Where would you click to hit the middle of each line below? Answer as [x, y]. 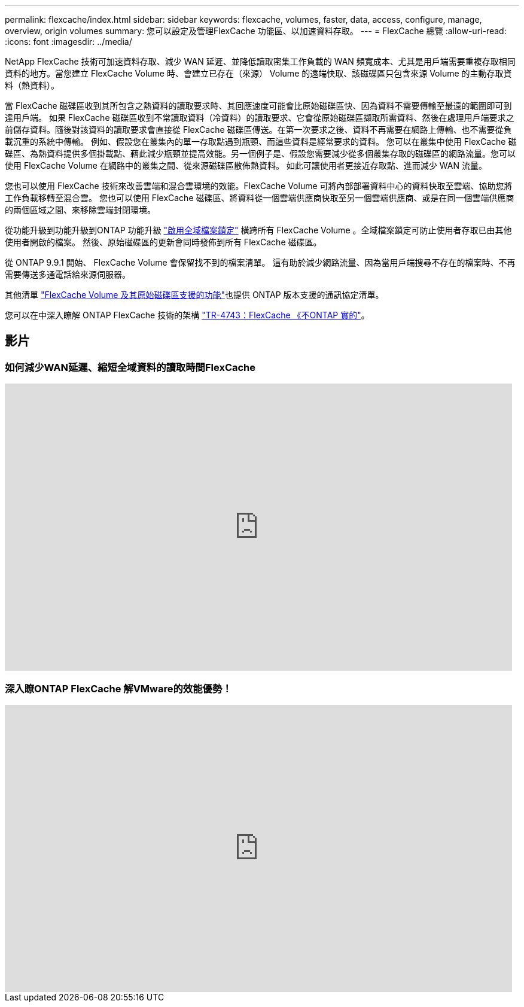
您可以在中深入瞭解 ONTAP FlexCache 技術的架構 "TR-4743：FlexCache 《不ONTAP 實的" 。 [187, 315]
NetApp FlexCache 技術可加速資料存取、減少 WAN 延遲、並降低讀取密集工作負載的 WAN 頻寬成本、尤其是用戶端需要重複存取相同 [260, 61]
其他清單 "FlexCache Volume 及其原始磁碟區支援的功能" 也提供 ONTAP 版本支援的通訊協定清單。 [194, 295]
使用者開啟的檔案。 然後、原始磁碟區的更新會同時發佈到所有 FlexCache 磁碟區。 [163, 242]
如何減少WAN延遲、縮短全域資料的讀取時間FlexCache [130, 367]
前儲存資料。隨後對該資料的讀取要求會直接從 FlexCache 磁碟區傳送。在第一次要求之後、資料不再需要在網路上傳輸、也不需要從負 [258, 130]
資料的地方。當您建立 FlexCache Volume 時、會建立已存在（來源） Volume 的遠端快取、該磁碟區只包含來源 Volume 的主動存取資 [258, 73]
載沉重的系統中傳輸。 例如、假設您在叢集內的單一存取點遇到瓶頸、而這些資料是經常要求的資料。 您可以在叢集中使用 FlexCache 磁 [261, 142]
